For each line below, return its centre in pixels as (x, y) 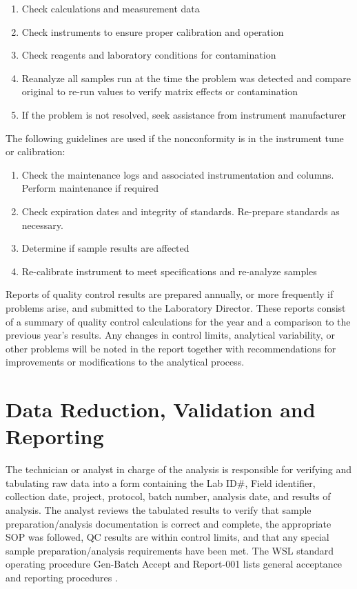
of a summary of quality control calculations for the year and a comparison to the (178, 321)
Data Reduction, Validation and (161, 409)
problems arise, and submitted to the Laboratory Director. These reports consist (176, 307)
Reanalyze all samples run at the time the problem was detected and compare (186, 78)
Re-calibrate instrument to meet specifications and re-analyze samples (169, 271)
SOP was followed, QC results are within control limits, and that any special (167, 537)
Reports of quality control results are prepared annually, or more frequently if (170, 294)
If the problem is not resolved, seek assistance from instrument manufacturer (184, 114)
